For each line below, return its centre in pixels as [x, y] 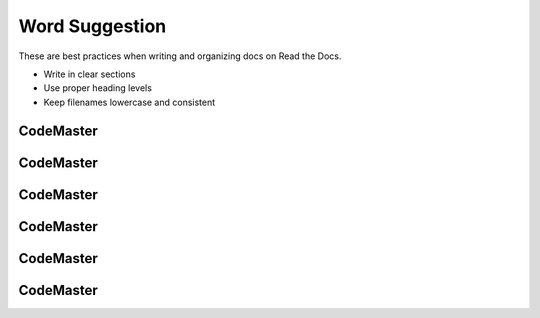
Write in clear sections [89, 74]
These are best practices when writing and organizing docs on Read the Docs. [180, 56]
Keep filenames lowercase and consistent [129, 102]
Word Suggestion [92, 26]
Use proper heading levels [97, 88]
